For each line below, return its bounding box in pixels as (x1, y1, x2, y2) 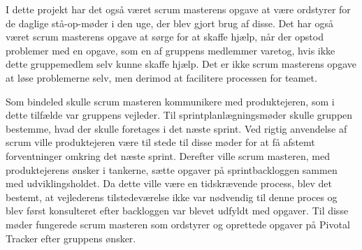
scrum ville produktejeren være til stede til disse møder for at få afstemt (6, 135, 315, 149)
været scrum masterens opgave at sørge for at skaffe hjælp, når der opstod (6, 29, 324, 44)
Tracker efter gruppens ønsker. (6, 230, 136, 245)
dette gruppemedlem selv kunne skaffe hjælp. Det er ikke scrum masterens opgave (6, 57, 356, 71)
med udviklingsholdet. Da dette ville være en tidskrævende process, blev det (6, 176, 332, 191)
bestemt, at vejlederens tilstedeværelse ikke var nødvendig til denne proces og (6, 189, 338, 204)
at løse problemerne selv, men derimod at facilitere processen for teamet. (6, 70, 317, 84)
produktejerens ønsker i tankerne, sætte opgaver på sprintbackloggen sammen (6, 162, 338, 177)
